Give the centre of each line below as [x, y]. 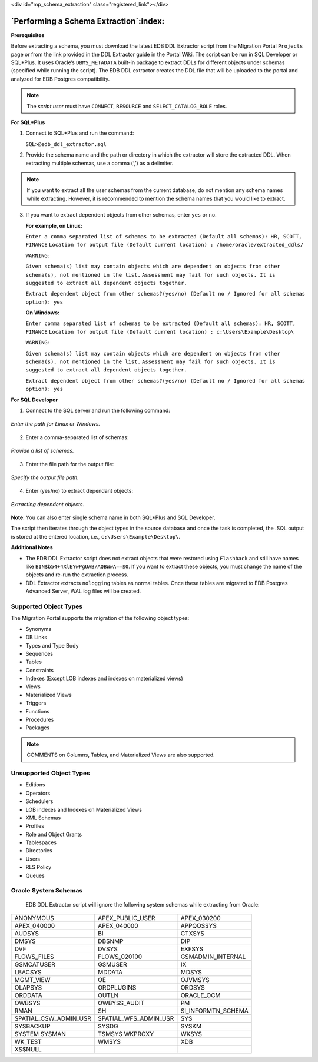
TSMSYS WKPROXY [126, 1034]
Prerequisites [28, 35]
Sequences [39, 653]
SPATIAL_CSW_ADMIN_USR [53, 1018]
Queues [35, 875]
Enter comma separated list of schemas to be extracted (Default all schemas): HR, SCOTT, [161, 323]
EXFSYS [192, 949]
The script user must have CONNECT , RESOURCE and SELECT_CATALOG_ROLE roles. [127, 106]
